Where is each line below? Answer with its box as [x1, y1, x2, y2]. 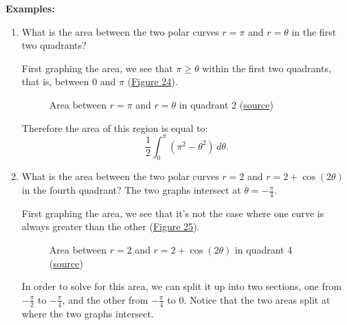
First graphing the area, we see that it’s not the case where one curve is [21, 205, 324, 220]
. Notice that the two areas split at [183, 292, 331, 306]
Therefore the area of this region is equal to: [21, 120, 208, 135]
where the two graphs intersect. [21, 306, 154, 320]
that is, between [21, 74, 89, 89]
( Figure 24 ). [127, 74, 178, 89]
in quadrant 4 [234, 243, 293, 257]
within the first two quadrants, [202, 60, 331, 75]
